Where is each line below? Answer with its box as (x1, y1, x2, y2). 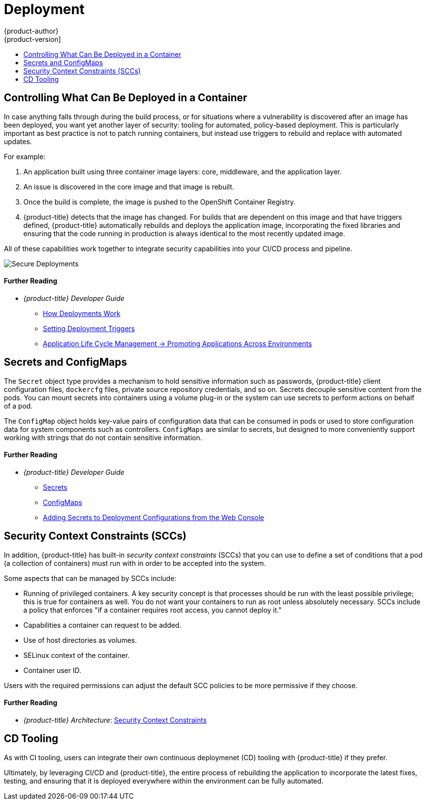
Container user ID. (23, 666, 81, 674)
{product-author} (4, 26, 59, 35)
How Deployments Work (43, 309, 121, 318)
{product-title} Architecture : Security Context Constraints (23, 715, 207, 724)
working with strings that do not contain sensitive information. (4, 433, 203, 442)
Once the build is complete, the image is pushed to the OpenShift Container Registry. (23, 197, 296, 206)
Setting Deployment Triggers (43, 324, 135, 333)
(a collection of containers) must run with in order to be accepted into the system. (4, 559, 266, 567)
